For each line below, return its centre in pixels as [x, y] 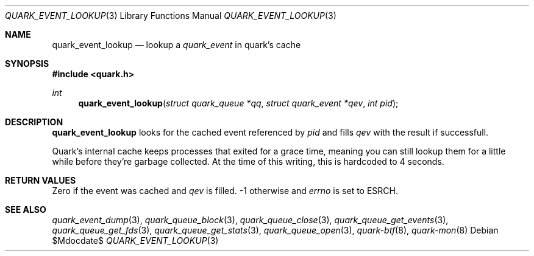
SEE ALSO [26, 209]
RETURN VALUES [41, 180]
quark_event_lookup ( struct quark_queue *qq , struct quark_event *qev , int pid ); [238, 103]
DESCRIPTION [34, 122]
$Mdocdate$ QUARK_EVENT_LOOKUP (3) [135, 240]
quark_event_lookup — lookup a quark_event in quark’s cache [176, 45]
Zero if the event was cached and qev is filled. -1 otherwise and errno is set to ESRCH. [225, 191]
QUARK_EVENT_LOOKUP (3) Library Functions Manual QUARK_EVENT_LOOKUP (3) [171, 16]
